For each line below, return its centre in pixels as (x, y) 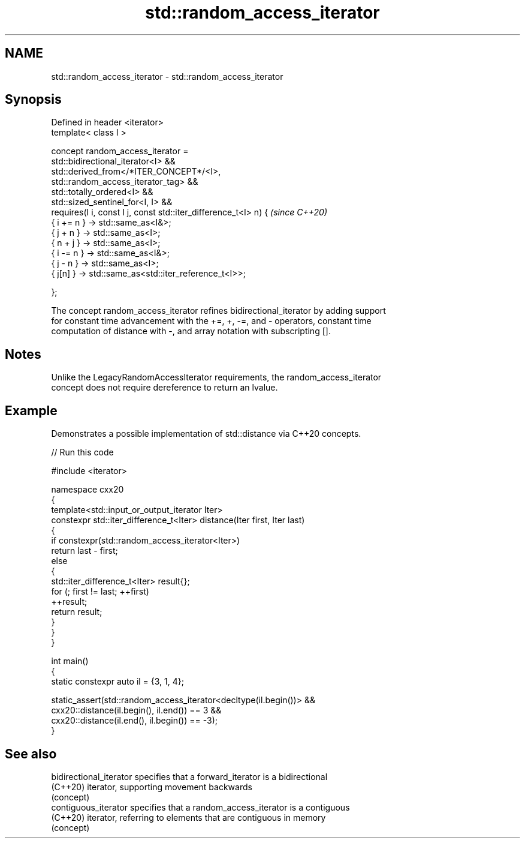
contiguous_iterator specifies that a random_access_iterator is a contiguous (200, 807)
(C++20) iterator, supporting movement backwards (152, 787)
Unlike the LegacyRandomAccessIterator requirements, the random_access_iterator (216, 377)
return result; (77, 612)
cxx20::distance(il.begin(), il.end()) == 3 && (136, 710)
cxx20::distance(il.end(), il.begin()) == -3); (134, 721)
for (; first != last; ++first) (100, 592)
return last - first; (85, 551)
